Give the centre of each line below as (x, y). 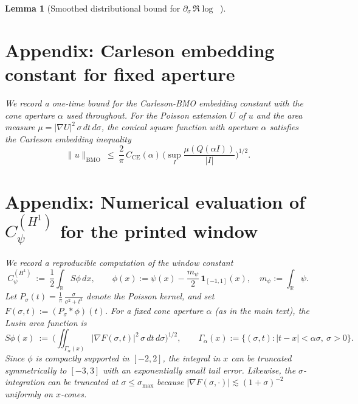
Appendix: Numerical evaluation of (155, 201)
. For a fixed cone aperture (154, 311)
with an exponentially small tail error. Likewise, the (199, 370)
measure (20, 127)
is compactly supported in (82, 358)
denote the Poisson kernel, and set (150, 296)
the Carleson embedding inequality (68, 138)
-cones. (74, 394)
